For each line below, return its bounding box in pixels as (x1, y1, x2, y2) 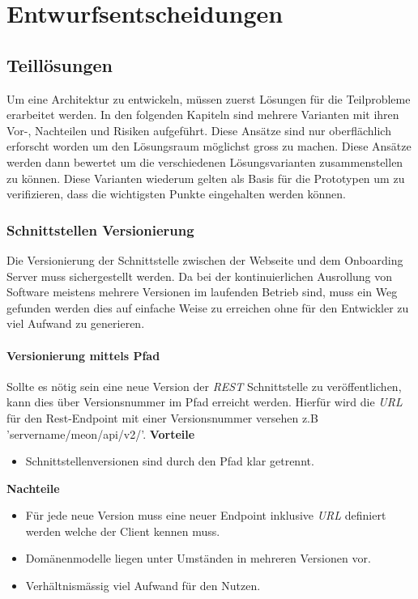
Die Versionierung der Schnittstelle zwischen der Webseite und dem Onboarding (6, 251, 403, 268)
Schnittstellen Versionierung (6, 219, 194, 240)
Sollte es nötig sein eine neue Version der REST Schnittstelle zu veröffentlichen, (6, 377, 402, 394)
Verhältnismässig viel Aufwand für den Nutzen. (25, 577, 261, 594)
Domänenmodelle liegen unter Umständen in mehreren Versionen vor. (25, 550, 371, 567)
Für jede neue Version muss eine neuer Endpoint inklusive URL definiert (25, 507, 386, 524)
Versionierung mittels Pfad (6, 346, 160, 363)
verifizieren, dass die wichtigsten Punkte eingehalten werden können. (6, 185, 346, 202)
